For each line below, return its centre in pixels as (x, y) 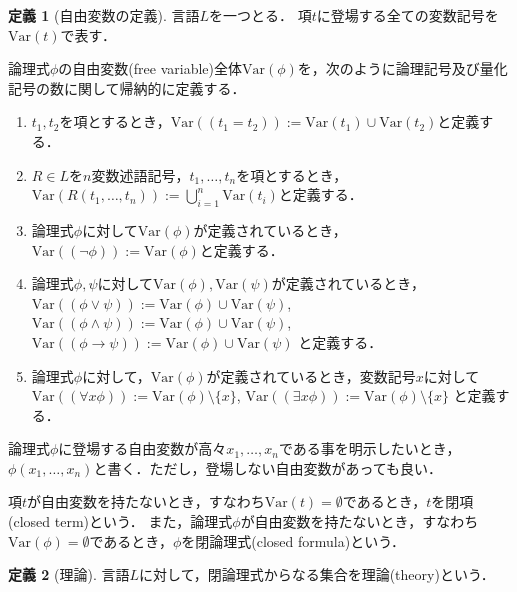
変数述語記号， (140, 174)
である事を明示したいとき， (369, 448)
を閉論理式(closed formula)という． (293, 540)
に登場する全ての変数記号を (407, 15)
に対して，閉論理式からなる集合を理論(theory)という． (317, 574)
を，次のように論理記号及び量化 (402, 68)
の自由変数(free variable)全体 (150, 68)
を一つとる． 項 (260, 15)
